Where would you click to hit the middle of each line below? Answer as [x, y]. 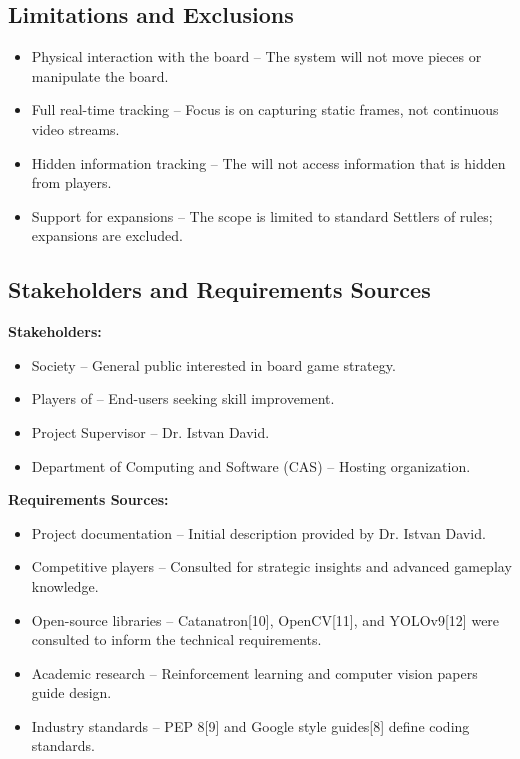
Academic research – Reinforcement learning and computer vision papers [254, 672]
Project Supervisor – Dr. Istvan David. [150, 431]
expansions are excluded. [107, 235]
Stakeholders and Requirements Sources [219, 289]
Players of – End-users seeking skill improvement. [183, 398]
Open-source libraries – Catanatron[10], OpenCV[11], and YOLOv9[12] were [265, 619]
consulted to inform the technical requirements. [176, 639]
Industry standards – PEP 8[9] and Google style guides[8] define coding [250, 725]
